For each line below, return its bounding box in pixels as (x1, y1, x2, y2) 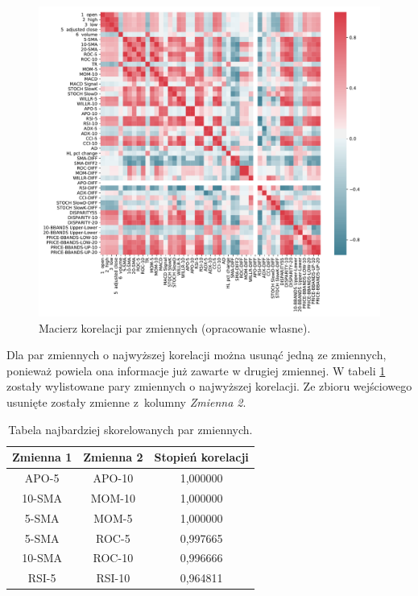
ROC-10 (93, 549, 134, 566)
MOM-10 (90, 489, 135, 506)
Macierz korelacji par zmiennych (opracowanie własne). (39, 319, 311, 336)
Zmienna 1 (12, 449, 72, 466)
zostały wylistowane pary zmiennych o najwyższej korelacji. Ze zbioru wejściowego (6, 378, 412, 395)
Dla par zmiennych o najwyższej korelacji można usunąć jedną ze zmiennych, (6, 346, 387, 363)
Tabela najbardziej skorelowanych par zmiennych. (8, 420, 253, 437)
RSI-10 (96, 569, 130, 586)
